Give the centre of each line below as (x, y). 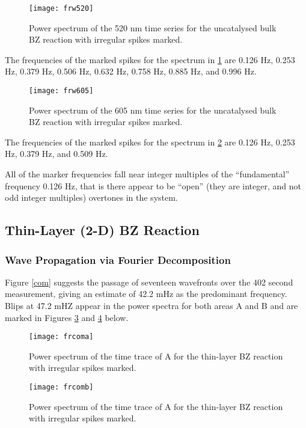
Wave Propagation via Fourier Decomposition (118, 259)
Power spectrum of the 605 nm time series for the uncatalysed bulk (153, 110)
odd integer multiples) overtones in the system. (91, 197)
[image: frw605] (61, 91)
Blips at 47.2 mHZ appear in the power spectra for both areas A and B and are (151, 306)
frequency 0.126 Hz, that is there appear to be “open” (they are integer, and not (153, 185)
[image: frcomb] (61, 387)
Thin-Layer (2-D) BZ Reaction (102, 230)
